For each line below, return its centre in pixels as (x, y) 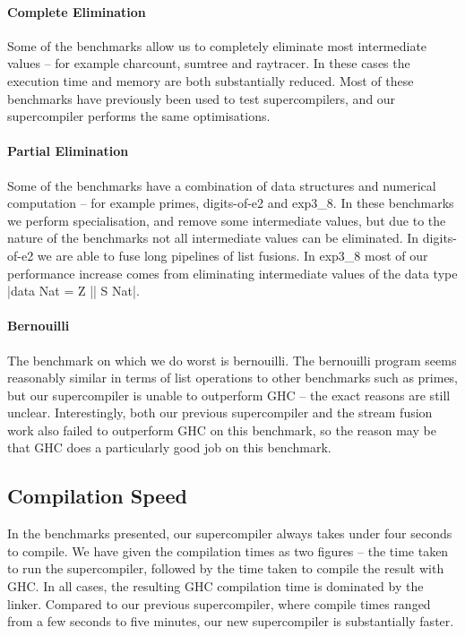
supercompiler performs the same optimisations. (139, 116)
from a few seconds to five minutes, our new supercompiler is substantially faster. (231, 621)
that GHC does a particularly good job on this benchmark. (169, 447)
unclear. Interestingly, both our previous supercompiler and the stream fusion (220, 413)
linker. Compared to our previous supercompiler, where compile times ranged (219, 603)
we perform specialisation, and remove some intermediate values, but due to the (227, 220)
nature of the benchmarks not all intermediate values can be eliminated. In (213, 238)
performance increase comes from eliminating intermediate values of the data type (232, 273)
